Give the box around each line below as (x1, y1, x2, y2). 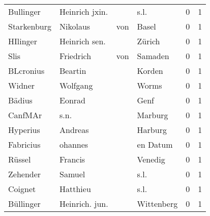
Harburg (137, 124, 167, 136)
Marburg (137, 109, 168, 121)
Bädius (8, 94, 33, 106)
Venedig (137, 153, 165, 165)
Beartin (59, 65, 86, 76)
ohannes (59, 139, 88, 150)
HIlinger (8, 35, 37, 47)
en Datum (137, 139, 173, 150)
